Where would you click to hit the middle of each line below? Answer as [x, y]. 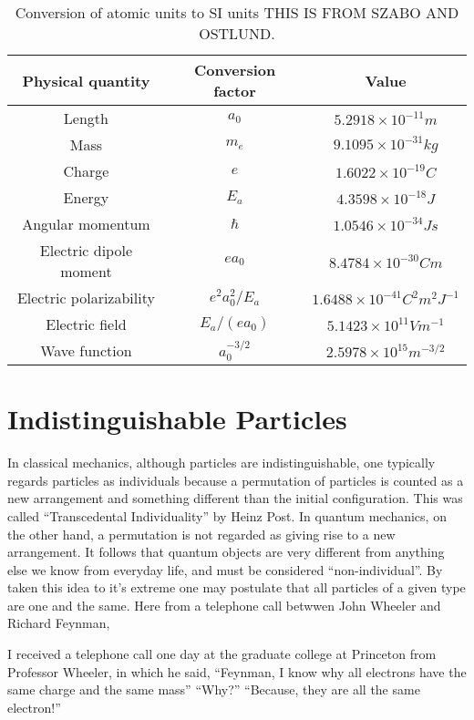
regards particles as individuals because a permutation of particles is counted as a [236, 480]
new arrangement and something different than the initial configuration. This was [235, 498]
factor [235, 91]
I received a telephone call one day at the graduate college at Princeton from [222, 654]
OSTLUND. [237, 33]
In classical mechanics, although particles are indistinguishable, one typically [222, 463]
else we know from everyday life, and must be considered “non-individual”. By [225, 569]
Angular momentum [86, 224]
